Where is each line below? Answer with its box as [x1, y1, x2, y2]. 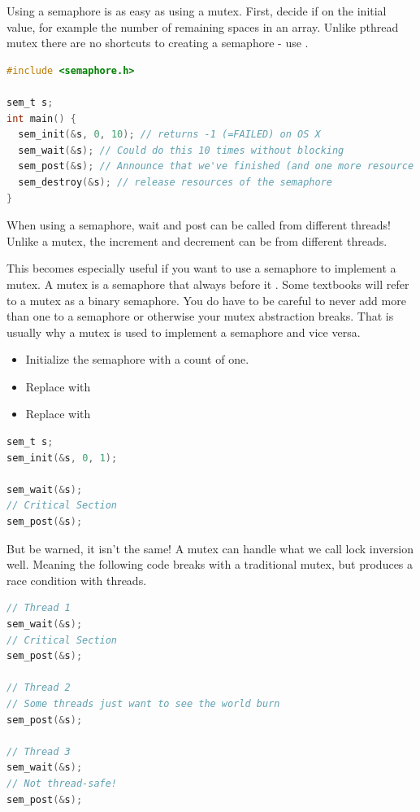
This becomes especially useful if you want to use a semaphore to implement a [6, 260, 396, 277]
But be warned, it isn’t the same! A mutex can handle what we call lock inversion [6, 539, 414, 557]
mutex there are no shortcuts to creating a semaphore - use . [6, 34, 309, 51]
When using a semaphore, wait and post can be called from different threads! [6, 216, 391, 234]
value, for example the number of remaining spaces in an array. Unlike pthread [6, 18, 399, 35]
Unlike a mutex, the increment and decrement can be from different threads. [6, 232, 388, 249]
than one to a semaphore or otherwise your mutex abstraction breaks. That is [6, 308, 394, 325]
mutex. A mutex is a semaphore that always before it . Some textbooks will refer [6, 275, 409, 292]
